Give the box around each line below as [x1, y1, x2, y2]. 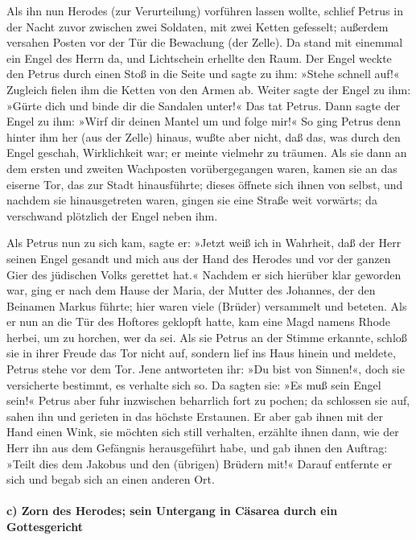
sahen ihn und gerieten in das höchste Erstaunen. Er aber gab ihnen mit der [6, 407, 383, 424]
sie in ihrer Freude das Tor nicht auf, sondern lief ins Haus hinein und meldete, [6, 344, 396, 361]
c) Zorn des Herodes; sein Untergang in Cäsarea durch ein [6, 502, 338, 519]
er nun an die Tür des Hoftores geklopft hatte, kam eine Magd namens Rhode [6, 313, 391, 330]
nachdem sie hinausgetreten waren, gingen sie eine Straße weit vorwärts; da [6, 192, 377, 208]
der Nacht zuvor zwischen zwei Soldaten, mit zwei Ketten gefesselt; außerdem [6, 18, 389, 35]
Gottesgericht [6, 518, 83, 534]
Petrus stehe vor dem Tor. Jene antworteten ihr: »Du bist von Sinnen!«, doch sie [6, 361, 405, 377]
